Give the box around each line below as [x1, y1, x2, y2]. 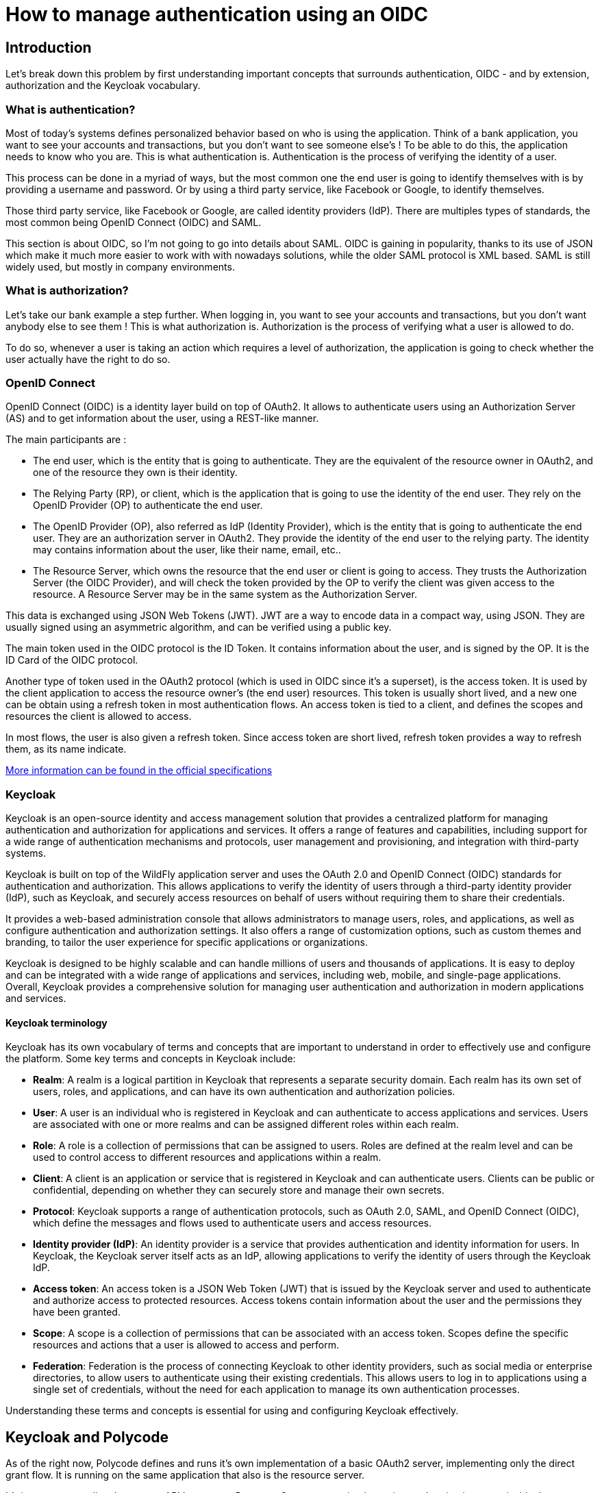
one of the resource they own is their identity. [33, 466, 238, 479]
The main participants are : [5, 434, 127, 446]
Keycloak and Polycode [5, 1428, 169, 1446]
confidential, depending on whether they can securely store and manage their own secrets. [33, 1184, 445, 1196]
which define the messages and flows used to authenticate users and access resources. [33, 1217, 432, 1229]
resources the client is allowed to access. [5, 710, 192, 723]
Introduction [5, 38, 92, 56]
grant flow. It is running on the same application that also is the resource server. [5, 1469, 365, 1481]
